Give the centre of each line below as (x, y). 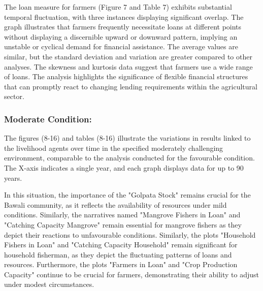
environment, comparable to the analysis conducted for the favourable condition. (129, 158)
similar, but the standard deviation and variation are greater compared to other (128, 56)
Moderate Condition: (48, 119)
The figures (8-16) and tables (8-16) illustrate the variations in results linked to (127, 138)
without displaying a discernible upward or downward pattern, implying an (121, 36)
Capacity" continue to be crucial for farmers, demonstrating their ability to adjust (131, 274)
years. (13, 177)
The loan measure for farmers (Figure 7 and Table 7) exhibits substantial (118, 7)
